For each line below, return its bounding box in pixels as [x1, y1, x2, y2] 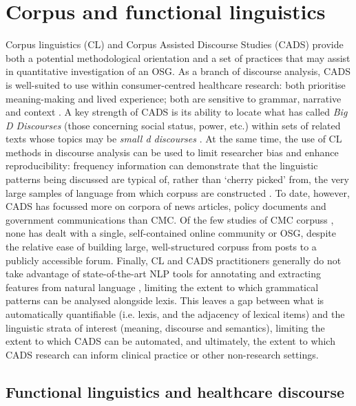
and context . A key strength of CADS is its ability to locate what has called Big [6, 105, 348, 119]
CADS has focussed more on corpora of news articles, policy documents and [6, 199, 326, 213]
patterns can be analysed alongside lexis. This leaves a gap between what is [6, 293, 324, 308]
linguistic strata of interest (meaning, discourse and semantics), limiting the [6, 320, 325, 334]
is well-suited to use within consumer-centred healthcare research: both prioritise [6, 77, 346, 92]
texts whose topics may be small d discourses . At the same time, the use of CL [6, 131, 342, 146]
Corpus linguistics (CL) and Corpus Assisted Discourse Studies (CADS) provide [6, 37, 344, 52]
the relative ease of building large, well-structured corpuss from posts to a [6, 239, 317, 254]
